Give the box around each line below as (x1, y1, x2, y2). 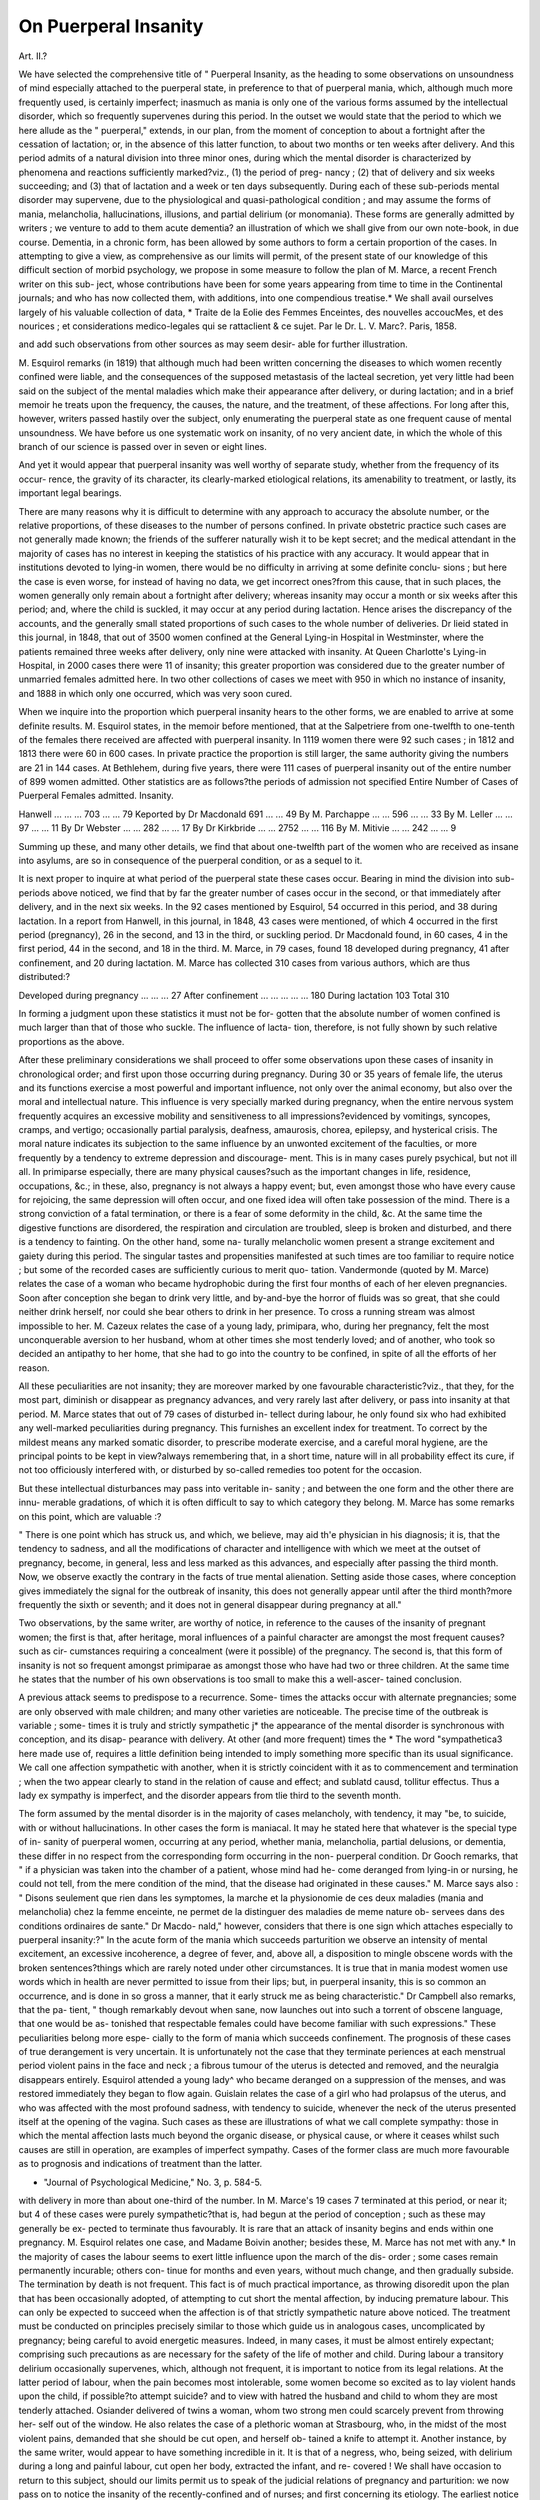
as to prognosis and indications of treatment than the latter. (18, 2158, 263, 2170)
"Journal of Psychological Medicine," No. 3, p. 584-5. (43, 2176, 263, 2188)
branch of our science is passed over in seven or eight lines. (18, 441, 267, 453)
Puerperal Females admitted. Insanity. (18, 790, 174, 802)
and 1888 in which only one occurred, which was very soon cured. (18, 687, 293, 699)
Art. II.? (18, 50, 48, 62)
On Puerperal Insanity (18, 15, 204, 37)
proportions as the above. (18, 1035, 125, 1047)
